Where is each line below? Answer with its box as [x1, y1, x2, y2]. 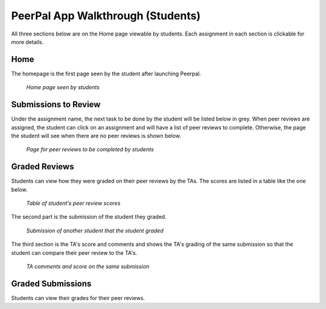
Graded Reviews [11, 161, 74, 172]
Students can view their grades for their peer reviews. [11, 294, 145, 301]
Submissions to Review [11, 99, 101, 110]
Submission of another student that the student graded [26, 226, 164, 234]
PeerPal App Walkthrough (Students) [11, 9, 201, 22]
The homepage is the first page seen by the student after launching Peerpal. [11, 70, 202, 77]
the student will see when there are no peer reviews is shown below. [11, 132, 181, 139]
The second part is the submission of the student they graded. [11, 213, 167, 220]
